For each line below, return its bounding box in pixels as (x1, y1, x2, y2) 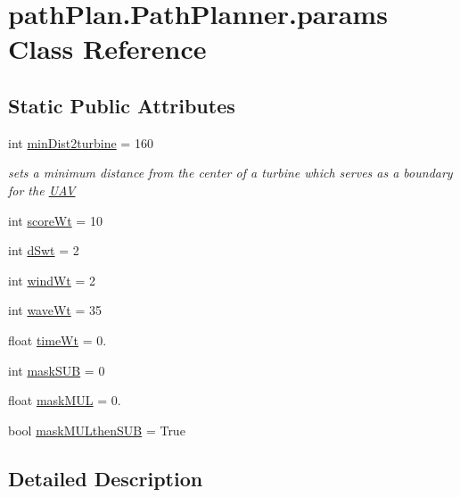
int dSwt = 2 (8, 241, 79, 260)
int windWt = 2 (8, 270, 96, 289)
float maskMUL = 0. (8, 391, 121, 410)
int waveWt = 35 (8, 301, 103, 319)
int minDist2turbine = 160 (8, 133, 153, 152)
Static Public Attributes (8, 91, 235, 119)
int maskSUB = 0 (8, 360, 105, 379)
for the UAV (8, 180, 76, 199)
